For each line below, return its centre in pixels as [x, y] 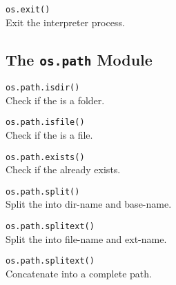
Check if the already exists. [63, 169]
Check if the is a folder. [55, 100]
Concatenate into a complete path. [79, 273]
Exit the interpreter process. [65, 22]
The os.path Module [79, 59]
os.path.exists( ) [45, 157]
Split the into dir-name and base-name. [89, 204]
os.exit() [28, 10]
